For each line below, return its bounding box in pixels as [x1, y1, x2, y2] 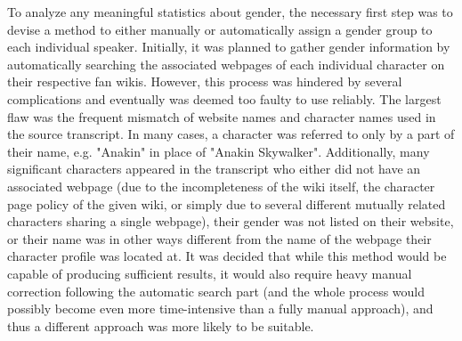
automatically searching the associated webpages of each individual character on [7, 54, 445, 73]
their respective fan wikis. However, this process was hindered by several [7, 72, 402, 91]
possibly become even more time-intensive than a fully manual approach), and [7, 299, 434, 318]
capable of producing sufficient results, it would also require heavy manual [7, 264, 412, 282]
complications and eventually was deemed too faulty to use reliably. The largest [7, 89, 442, 108]
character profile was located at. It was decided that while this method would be [7, 247, 447, 265]
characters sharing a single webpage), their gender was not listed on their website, [7, 212, 454, 231]
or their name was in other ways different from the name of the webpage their [7, 229, 432, 248]
